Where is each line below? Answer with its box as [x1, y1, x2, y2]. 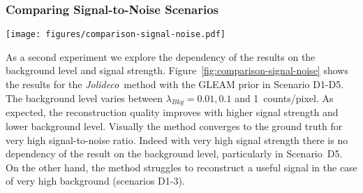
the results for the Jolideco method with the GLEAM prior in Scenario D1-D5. [6, 77, 344, 92]
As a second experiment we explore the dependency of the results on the [6, 49, 316, 64]
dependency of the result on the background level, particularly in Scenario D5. [6, 146, 343, 161]
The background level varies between [6, 90, 163, 105]
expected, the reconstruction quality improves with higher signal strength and [6, 105, 339, 120]
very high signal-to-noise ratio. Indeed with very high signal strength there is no [6, 132, 348, 147]
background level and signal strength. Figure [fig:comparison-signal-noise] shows [6, 63, 348, 78]
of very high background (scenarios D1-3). [6, 173, 185, 188]
